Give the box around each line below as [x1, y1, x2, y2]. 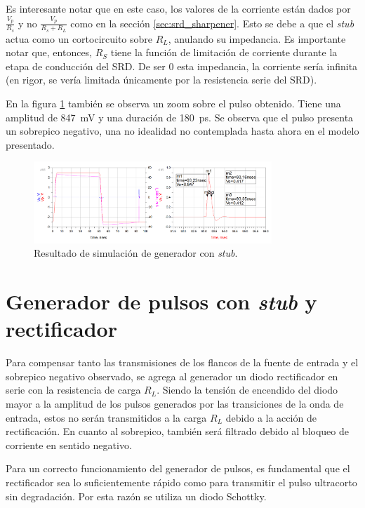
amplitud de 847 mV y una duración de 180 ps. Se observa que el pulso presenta [6, 109, 354, 124]
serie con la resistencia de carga [6, 382, 141, 397]
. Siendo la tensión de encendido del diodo [157, 382, 338, 397]
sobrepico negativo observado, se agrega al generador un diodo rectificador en [6, 368, 338, 383]
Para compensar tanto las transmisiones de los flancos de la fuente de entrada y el [6, 355, 359, 370]
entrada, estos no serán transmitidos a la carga [6, 410, 207, 425]
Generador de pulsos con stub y [6, 287, 317, 316]
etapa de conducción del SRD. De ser [6, 58, 166, 73]
